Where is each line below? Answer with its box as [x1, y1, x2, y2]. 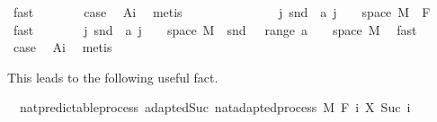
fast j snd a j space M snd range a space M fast [13, 20, 417, 39]
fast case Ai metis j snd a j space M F [13, 3, 431, 21]
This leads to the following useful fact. [7, 67, 218, 86]
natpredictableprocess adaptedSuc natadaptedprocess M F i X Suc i [19, 98, 411, 117]
